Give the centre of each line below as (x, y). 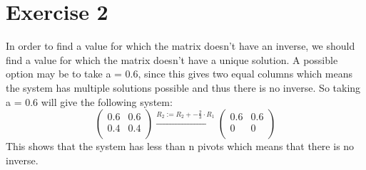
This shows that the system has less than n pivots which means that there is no (180, 146)
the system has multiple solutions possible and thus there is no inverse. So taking (183, 87)
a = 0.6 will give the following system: (89, 101)
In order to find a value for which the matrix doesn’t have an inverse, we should (181, 46)
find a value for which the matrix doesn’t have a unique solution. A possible (172, 59)
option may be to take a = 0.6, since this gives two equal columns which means (179, 74)
